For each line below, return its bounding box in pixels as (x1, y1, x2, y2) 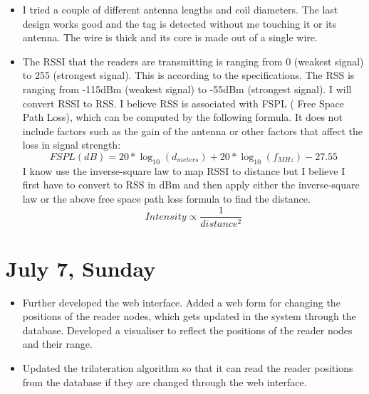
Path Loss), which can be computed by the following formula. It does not (22, 110, 343, 124)
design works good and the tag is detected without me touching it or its (22, 16, 336, 31)
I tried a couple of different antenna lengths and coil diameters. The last (22, 2, 338, 16)
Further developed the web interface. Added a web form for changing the (22, 294, 341, 309)
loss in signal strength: (22, 137, 121, 152)
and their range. (22, 336, 93, 351)
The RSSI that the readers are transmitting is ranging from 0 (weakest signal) (22, 53, 364, 68)
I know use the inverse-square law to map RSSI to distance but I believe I (22, 163, 345, 178)
